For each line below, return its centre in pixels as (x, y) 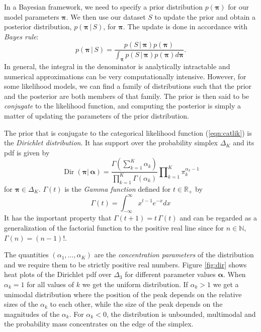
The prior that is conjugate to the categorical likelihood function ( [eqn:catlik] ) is (128, 132)
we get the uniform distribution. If (135, 284)
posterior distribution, (38, 26)
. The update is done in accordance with (185, 26)
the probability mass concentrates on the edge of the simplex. (99, 324)
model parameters (32, 16)
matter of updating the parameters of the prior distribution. (97, 116)
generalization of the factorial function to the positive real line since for (114, 227)
